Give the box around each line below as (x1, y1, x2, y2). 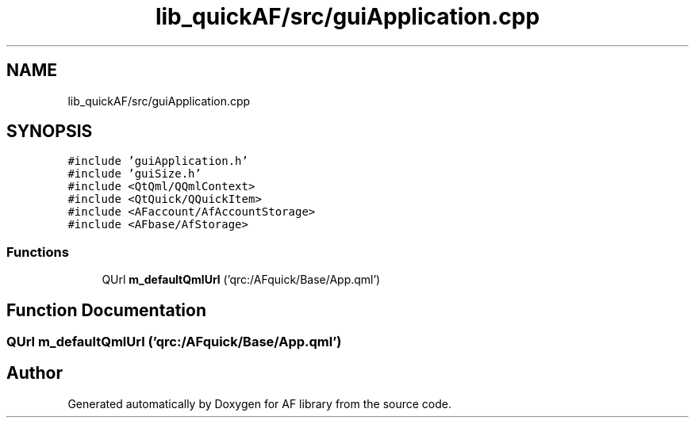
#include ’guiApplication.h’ (67, 155, 248, 168)
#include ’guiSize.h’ (67, 167, 202, 181)
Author (6, 363, 63, 384)
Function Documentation (6, 300, 206, 320)
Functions (6, 243, 69, 260)
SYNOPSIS (6, 121, 93, 142)
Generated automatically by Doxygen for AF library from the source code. (67, 396, 452, 411)
